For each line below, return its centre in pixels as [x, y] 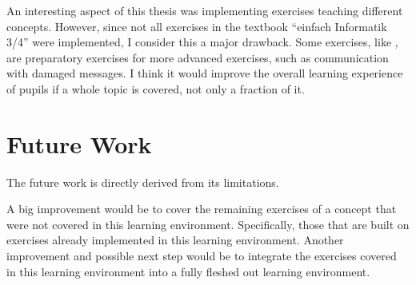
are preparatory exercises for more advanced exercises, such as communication [198, 57]
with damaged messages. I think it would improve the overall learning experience [205, 73]
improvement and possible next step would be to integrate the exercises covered [202, 256]
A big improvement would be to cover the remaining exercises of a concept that [202, 209]
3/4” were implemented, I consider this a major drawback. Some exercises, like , [202, 42]
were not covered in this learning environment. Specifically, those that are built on [208, 224]
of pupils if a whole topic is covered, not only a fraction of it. [156, 88]
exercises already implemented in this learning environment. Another [175, 240]
